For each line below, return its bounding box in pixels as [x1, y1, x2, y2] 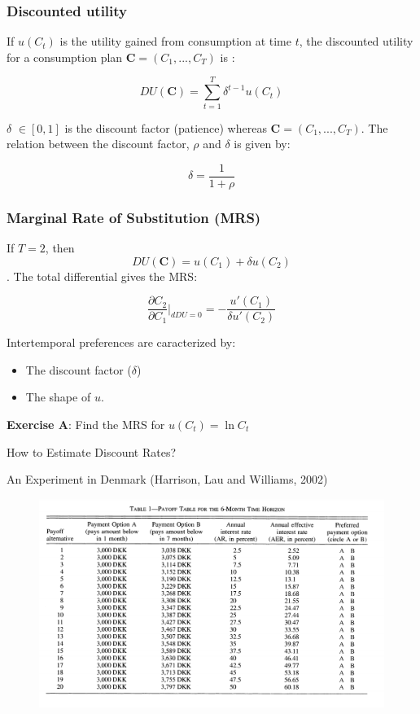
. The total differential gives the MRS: [7, 267, 198, 284]
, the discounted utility [299, 33, 413, 50]
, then [45, 239, 75, 256]
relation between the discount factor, [7, 135, 190, 152]
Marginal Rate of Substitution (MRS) [7, 207, 261, 227]
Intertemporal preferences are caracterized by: [7, 334, 236, 351]
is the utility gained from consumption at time [59, 33, 291, 50]
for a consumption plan [7, 48, 123, 65]
